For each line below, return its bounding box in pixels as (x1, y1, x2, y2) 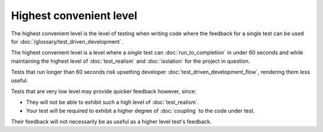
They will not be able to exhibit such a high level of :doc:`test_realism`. (26, 99, 199, 106)
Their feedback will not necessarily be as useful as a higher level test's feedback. (11, 118, 212, 125)
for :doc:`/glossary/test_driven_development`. (11, 38, 123, 45)
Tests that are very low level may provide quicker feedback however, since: (11, 87, 197, 95)
